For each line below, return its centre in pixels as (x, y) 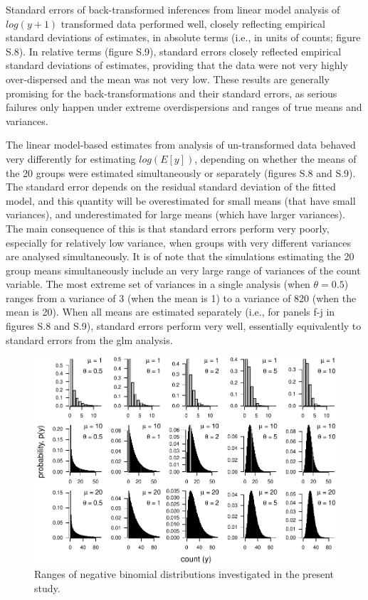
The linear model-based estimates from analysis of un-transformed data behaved (181, 145)
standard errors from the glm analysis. (89, 339)
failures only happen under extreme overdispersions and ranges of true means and (184, 107)
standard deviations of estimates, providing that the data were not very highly (177, 65)
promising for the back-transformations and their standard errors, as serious (172, 93)
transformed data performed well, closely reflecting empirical (193, 23)
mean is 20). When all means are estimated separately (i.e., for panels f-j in (170, 312)
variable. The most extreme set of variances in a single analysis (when (158, 284)
